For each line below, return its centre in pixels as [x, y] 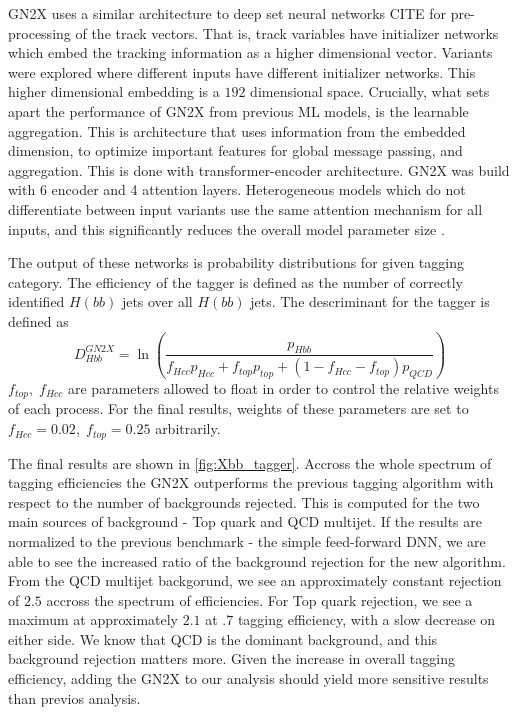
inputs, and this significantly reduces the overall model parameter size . [226, 228]
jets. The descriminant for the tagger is [370, 301]
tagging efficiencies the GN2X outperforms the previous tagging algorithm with [251, 482]
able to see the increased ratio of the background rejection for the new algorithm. [257, 560]
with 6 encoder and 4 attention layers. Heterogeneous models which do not [237, 189]
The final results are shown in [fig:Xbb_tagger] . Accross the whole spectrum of [250, 462]
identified [36, 301]
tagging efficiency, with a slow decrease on [366, 619]
